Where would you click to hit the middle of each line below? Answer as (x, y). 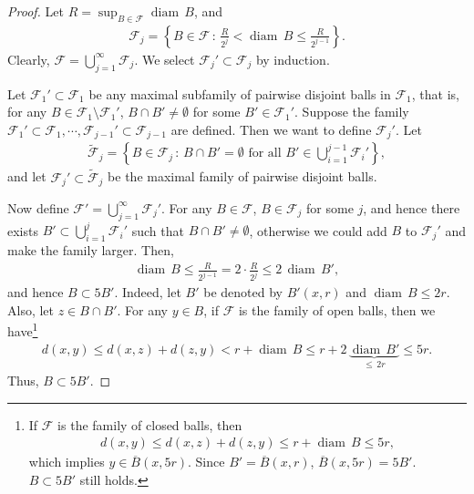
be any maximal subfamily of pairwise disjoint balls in (240, 93)
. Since (206, 462)
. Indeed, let (148, 292)
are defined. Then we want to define (271, 129)
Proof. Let (36, 11)
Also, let (31, 309)
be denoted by (243, 292)
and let (27, 176)
